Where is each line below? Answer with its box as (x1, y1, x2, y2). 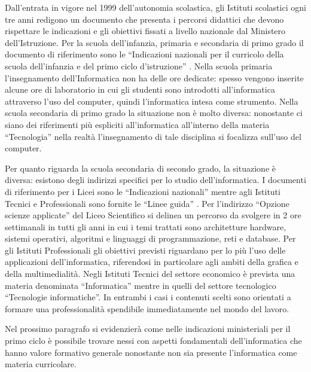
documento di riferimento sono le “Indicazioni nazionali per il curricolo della (5, 48, 284, 60)
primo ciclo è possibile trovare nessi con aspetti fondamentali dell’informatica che (5, 334, 302, 347)
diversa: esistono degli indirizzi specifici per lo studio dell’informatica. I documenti (5, 173, 306, 186)
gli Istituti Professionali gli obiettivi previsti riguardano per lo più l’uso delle (5, 243, 286, 256)
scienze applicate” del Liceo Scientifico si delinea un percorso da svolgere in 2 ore (5, 209, 301, 221)
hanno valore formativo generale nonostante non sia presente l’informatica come (5, 346, 297, 358)
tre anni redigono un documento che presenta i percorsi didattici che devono (5, 13, 284, 25)
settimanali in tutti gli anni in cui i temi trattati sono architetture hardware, (5, 220, 286, 233)
